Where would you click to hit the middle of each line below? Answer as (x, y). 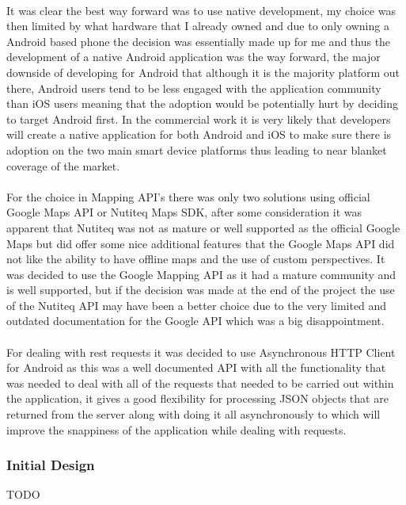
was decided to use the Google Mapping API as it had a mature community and (201, 274)
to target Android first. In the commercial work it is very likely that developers (199, 119)
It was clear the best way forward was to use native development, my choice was (201, 10)
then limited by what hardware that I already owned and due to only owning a (198, 26)
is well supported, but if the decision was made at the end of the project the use (201, 290)
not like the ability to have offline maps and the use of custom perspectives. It (196, 259)
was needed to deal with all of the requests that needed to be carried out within (200, 383)
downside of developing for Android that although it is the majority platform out (203, 72)
